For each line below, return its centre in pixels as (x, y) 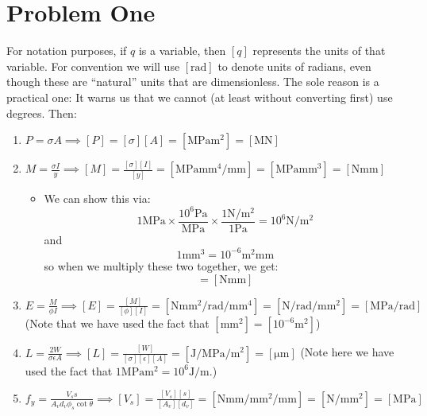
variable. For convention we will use (93, 66)
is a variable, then (182, 51)
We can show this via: (97, 198)
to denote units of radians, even (294, 66)
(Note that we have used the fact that (117, 323)
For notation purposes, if (67, 51)
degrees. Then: (42, 113)
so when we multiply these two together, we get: (161, 265)
